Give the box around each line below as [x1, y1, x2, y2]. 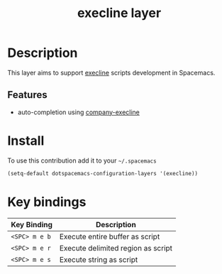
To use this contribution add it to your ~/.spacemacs [7, 156, 157, 165]
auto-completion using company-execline [17, 108, 140, 116]
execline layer [77, 5, 162, 21]
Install [7, 133, 45, 148]
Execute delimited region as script [59, 243, 172, 253]
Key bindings [7, 194, 87, 210]
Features [7, 89, 48, 101]
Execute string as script [59, 254, 138, 264]
